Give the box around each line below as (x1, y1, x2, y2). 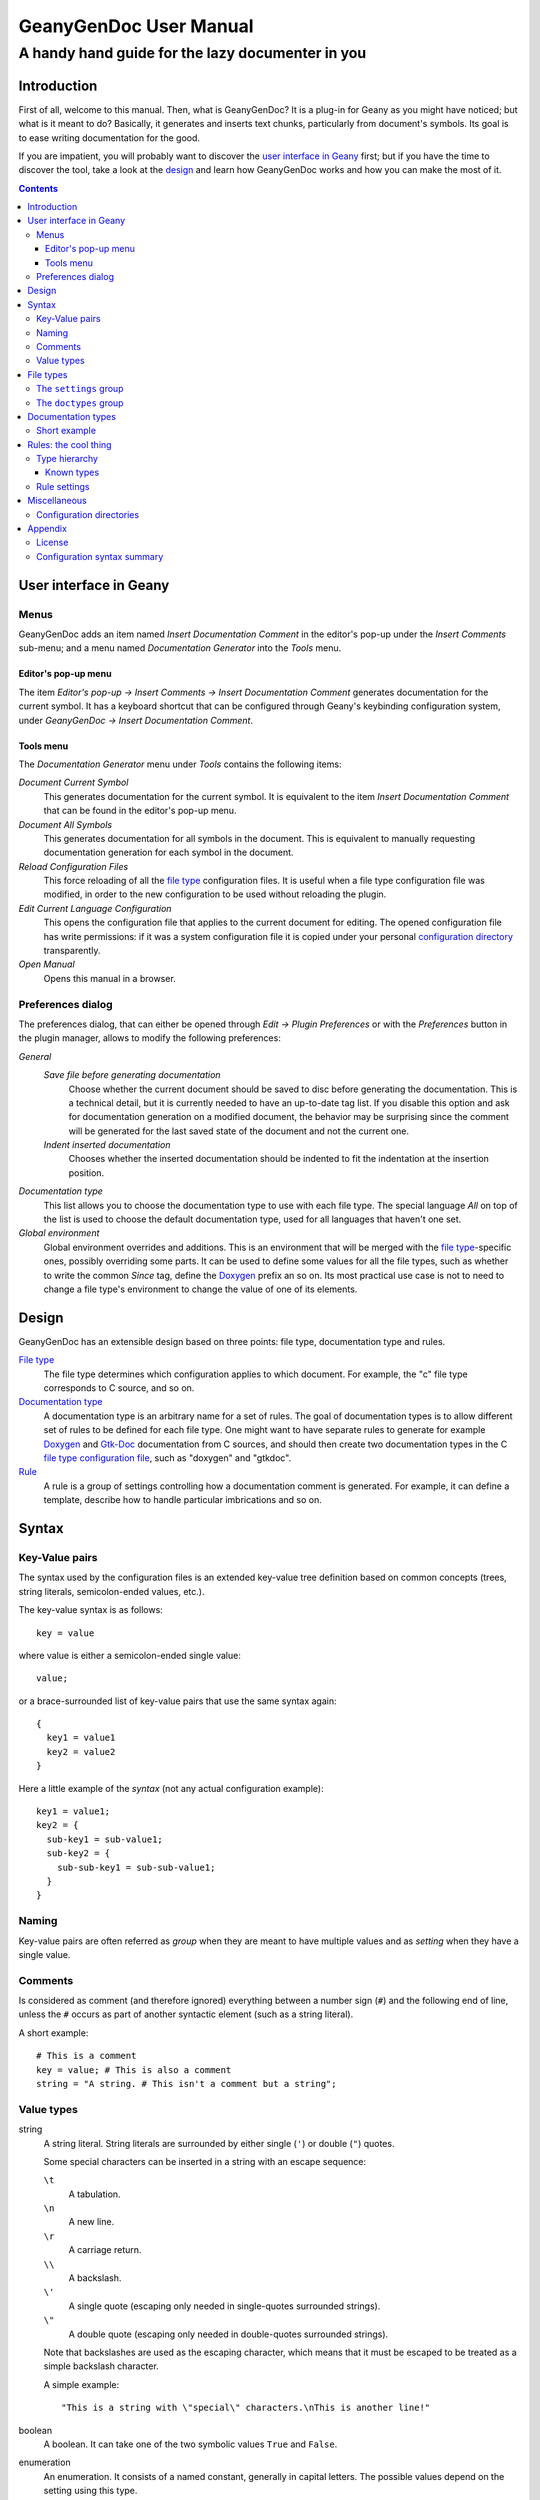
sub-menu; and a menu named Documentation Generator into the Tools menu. (18, 642, 342, 654)
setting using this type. (43, 2485, 138, 2497)
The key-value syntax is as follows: (18, 1604, 164, 1616)
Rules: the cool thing (27, 438, 112, 450)
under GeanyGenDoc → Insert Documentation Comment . (18, 714, 254, 726)
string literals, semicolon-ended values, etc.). (18, 1585, 205, 1597)
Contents (18, 182, 59, 194)
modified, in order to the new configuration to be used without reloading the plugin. (43, 888, 387, 900)
